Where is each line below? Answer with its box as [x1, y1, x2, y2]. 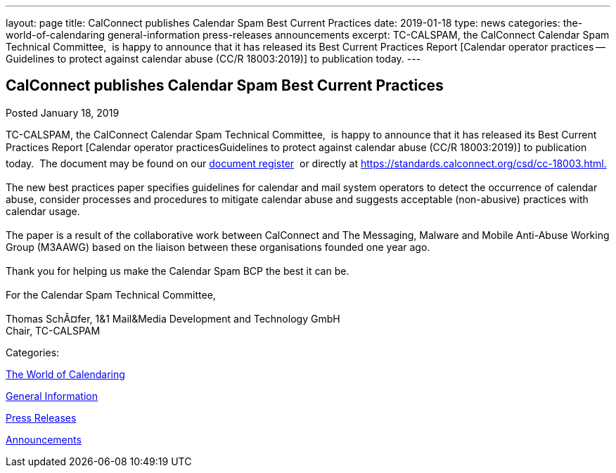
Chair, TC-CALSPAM [6, 324, 101, 337]
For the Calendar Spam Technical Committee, [6, 288, 216, 301]
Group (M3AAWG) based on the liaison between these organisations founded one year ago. [6, 240, 430, 253]
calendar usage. [6, 205, 80, 217]
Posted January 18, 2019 [6, 106, 120, 119]
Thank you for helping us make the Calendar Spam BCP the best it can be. [6, 264, 349, 277]
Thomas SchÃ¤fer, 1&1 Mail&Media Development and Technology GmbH [6, 312, 340, 325]
